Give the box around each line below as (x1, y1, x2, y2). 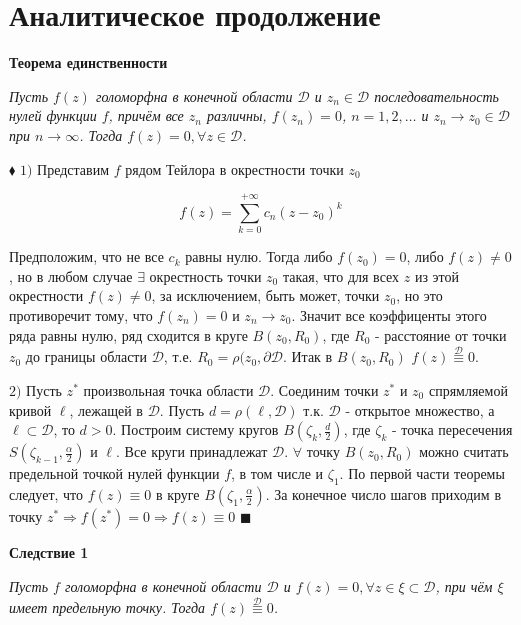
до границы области (25, 346, 147, 367)
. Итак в (282, 346, 333, 367)
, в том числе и (231, 463, 324, 484)
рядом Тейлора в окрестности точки (125, 158, 344, 179)
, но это (396, 285, 443, 306)
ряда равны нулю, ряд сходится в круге (9, 324, 248, 345)
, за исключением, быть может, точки (151, 285, 380, 306)
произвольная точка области (83, 380, 254, 400)
